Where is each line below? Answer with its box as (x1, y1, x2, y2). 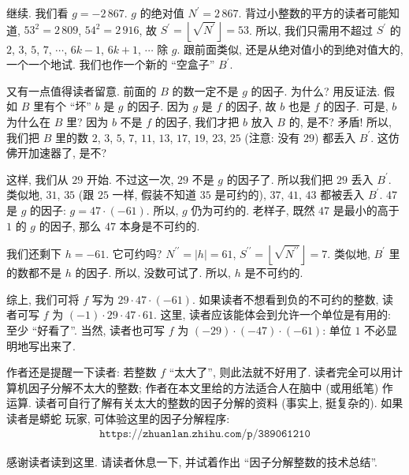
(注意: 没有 (244, 129, 300, 145)
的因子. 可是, (323, 98, 389, 114)
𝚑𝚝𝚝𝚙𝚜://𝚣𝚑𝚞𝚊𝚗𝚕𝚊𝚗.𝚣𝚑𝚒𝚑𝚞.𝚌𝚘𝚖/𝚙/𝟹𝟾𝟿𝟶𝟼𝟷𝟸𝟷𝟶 (99, 428, 310, 440)
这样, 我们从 (6, 170, 69, 187)
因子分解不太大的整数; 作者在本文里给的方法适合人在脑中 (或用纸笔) (28, 379, 379, 395)
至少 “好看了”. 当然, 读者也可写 (6, 321, 165, 338)
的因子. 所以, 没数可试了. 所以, (75, 264, 231, 281)
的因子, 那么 (39, 217, 102, 234)
